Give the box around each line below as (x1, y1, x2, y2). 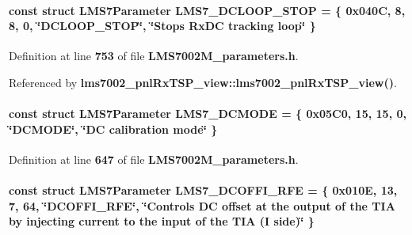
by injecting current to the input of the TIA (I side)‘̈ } (9, 213, 315, 229)
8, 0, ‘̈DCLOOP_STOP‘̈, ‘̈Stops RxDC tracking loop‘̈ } (9, 17, 316, 34)
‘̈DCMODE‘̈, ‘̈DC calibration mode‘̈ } (9, 120, 218, 137)
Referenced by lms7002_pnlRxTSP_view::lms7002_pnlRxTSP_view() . (9, 74, 397, 90)
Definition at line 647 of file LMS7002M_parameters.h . (9, 150, 299, 167)
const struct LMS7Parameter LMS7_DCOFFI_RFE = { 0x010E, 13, (9, 182, 398, 199)
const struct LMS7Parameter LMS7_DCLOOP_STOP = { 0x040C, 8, (9, 2, 406, 18)
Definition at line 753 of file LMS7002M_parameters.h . (9, 47, 299, 64)
